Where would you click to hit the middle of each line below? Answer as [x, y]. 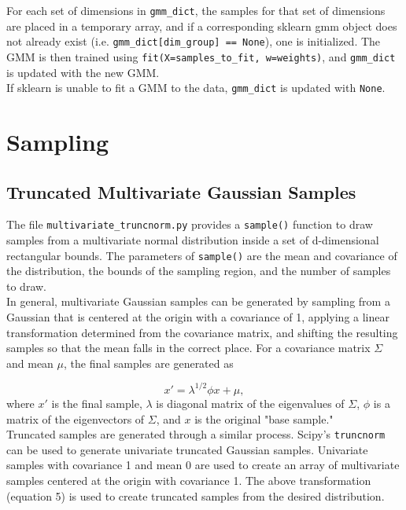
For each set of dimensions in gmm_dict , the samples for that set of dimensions [196, 10]
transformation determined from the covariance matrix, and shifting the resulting [202, 332]
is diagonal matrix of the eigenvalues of [250, 403]
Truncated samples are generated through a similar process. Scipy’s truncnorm [196, 434]
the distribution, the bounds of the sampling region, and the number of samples [199, 271]
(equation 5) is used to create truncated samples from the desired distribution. [196, 495]
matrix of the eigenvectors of [76, 418]
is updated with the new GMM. [83, 72]
